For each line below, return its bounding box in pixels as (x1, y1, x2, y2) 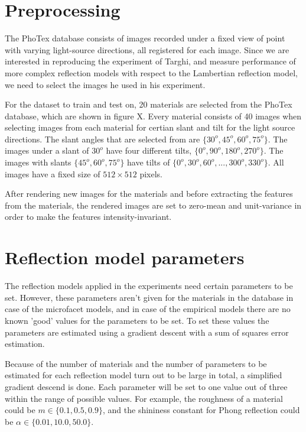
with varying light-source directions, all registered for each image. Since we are (5, 43, 289, 56)
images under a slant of (5, 144, 89, 157)
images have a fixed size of (5, 167, 100, 180)
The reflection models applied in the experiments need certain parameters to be (5, 280, 293, 292)
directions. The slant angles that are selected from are (5, 132, 200, 145)
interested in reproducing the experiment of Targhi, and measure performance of (5, 55, 296, 67)
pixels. (139, 167, 162, 180)
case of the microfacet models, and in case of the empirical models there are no (5, 303, 291, 315)
